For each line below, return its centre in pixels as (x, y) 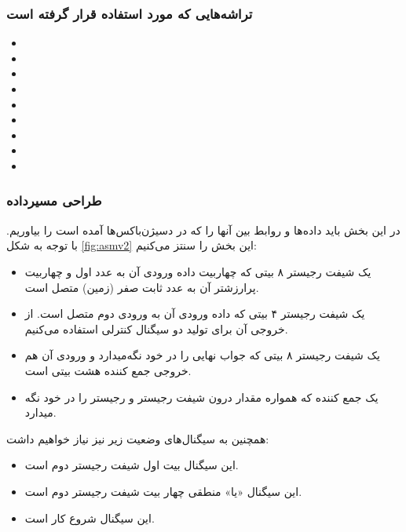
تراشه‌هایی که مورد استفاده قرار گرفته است (130, 13)
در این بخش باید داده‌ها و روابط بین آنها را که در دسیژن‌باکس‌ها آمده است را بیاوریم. (203, 230)
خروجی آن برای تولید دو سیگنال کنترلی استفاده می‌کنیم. (156, 328)
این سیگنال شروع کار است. (90, 517)
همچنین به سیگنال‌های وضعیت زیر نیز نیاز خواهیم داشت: (138, 438)
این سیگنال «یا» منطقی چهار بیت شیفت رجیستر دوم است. (163, 491)
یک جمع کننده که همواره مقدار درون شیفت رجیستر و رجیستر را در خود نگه (201, 397)
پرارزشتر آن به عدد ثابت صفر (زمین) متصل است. (142, 287)
